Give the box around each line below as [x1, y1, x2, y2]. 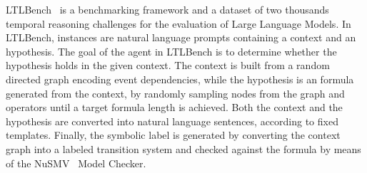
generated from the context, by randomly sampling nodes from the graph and [6, 85, 345, 100]
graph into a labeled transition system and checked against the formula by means [6, 141, 361, 156]
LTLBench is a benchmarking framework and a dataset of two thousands [6, 2, 329, 16]
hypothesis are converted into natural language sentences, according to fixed [6, 113, 338, 128]
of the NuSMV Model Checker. [6, 155, 146, 170]
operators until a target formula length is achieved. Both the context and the [6, 100, 343, 115]
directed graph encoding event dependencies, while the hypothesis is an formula [6, 71, 354, 86]
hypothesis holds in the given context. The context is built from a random [6, 58, 330, 73]
